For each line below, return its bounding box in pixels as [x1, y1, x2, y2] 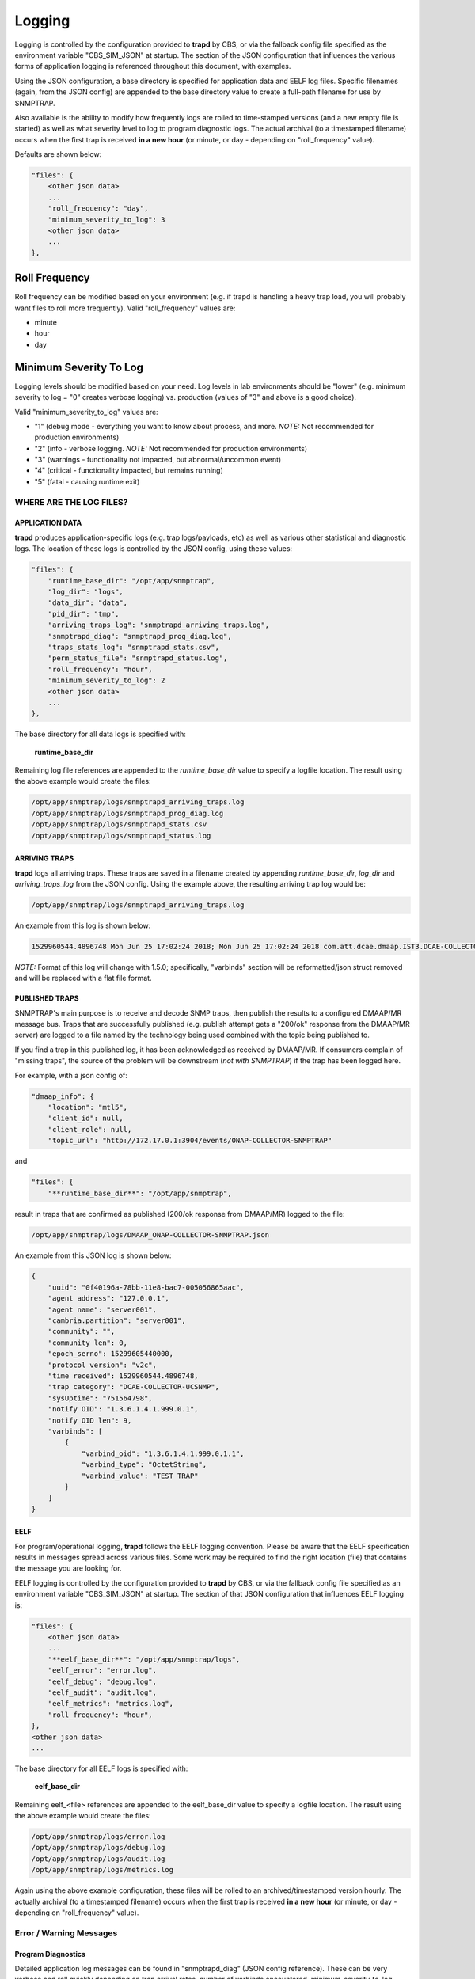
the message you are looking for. [14, 1563, 122, 1573]
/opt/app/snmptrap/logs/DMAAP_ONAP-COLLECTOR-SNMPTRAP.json [31, 1230, 270, 1239]
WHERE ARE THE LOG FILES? [14, 496, 128, 507]
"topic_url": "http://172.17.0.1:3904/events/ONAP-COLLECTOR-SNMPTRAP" [47, 1136, 332, 1145]
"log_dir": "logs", [47, 587, 124, 596]
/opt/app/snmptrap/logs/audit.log [31, 1854, 165, 1863]
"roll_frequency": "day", [47, 204, 149, 213]
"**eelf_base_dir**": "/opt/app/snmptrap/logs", [47, 1654, 241, 1664]
